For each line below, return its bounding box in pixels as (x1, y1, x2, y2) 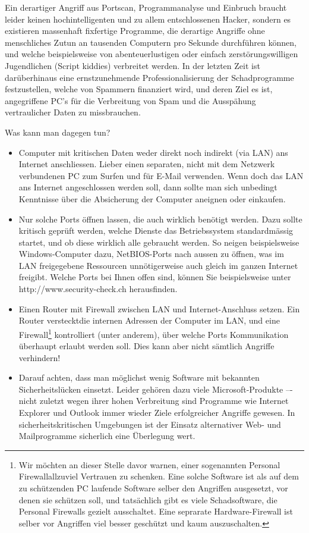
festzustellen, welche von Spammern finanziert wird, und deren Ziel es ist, (5, 83, 273, 95)
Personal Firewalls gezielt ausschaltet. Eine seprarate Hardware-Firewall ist (18, 505, 293, 518)
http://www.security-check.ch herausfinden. (18, 283, 178, 295)
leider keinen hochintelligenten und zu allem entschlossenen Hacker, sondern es (5, 12, 291, 25)
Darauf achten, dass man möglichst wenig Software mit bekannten (18, 371, 260, 384)
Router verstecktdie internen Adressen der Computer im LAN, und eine (18, 314, 280, 327)
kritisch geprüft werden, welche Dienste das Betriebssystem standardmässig (18, 224, 294, 237)
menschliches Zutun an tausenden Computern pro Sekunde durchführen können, (5, 36, 297, 48)
